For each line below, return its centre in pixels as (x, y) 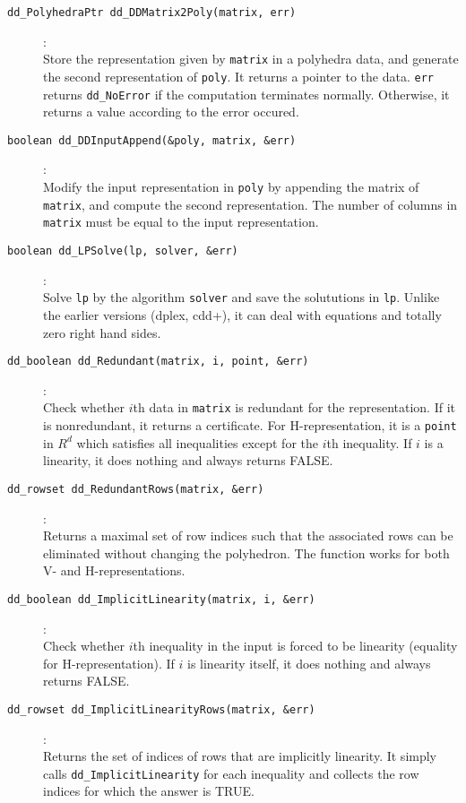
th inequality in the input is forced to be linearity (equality (295, 646)
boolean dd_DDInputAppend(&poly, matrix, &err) (152, 140)
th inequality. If (369, 442)
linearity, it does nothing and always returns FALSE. (188, 460)
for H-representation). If (109, 663)
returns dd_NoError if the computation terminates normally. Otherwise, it (246, 94)
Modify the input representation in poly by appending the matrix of (231, 187)
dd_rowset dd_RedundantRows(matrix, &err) (136, 489)
